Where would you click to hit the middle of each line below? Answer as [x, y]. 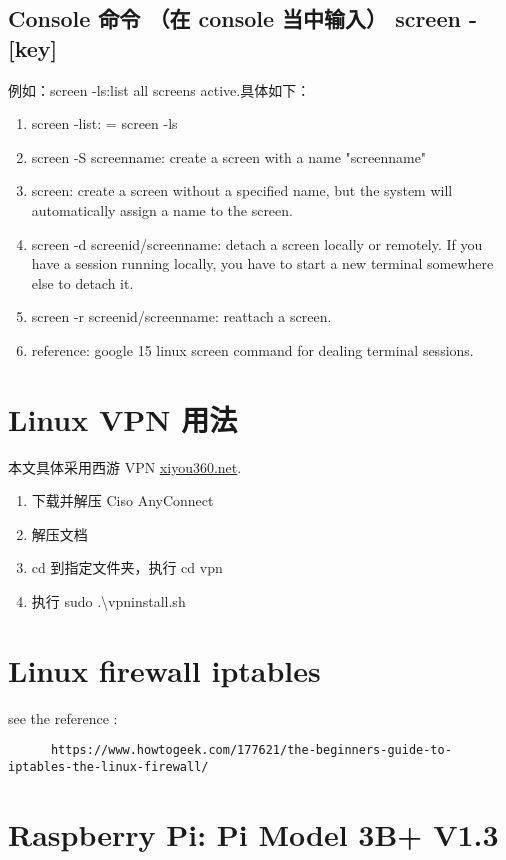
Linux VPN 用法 [123, 418]
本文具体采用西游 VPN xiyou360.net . [125, 466]
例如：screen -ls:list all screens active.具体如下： [159, 89]
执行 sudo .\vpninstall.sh [108, 601]
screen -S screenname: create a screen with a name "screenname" [229, 156]
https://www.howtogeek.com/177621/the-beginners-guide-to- [251, 750]
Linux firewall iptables [164, 669]
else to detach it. [82, 282]
